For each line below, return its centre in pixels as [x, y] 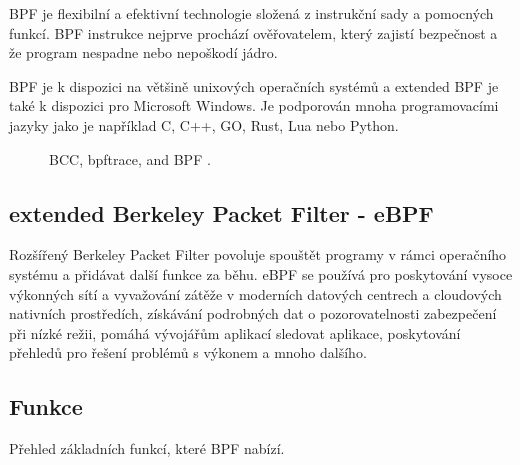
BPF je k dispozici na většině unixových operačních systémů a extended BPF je [254, 85]
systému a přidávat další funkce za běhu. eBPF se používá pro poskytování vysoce [261, 273]
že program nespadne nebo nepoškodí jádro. [143, 52]
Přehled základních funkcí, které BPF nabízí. [147, 448]
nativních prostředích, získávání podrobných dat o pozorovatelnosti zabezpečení [253, 313]
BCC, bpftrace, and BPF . [130, 158]
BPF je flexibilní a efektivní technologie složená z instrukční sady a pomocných [251, 13]
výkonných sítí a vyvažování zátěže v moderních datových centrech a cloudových [255, 293]
